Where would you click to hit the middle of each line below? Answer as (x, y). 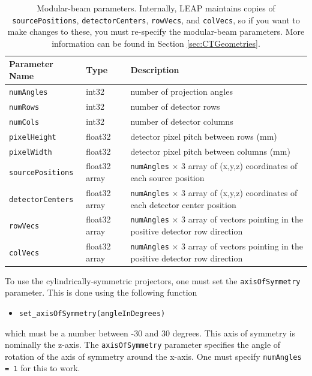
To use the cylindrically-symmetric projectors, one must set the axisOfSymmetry (153, 280)
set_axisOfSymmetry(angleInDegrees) (92, 313)
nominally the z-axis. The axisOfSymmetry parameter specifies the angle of (143, 345)
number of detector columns (182, 121)
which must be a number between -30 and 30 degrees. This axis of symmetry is (150, 333)
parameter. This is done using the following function (101, 292)
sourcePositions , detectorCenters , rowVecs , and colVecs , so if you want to (156, 19)
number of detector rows (175, 106)
